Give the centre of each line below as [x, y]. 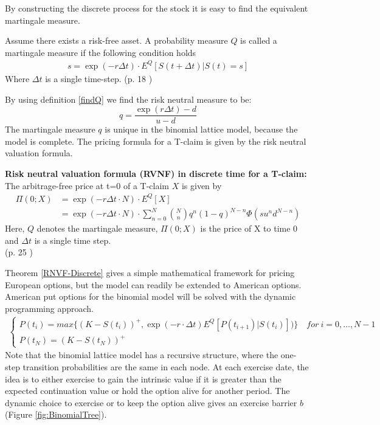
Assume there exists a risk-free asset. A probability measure [116, 40]
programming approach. [49, 308]
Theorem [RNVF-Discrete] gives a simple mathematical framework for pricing [150, 272]
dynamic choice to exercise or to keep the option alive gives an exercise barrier [151, 402]
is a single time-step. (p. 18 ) [99, 78]
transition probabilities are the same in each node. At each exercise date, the [166, 367]
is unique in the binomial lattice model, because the [201, 129]
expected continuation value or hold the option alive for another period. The [147, 391]
